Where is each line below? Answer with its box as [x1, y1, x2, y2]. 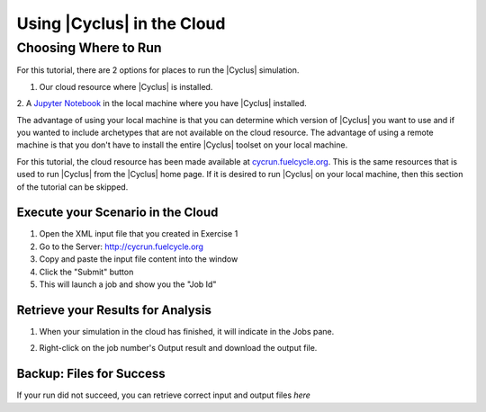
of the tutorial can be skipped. [16, 181, 129, 193]
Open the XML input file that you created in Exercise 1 [39, 228, 238, 239]
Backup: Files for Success [16, 366, 166, 381]
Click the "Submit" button [39, 266, 134, 277]
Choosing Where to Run [16, 40, 162, 56]
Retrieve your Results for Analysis [16, 302, 211, 318]
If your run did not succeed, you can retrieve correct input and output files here [16, 390, 310, 400]
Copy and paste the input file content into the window [39, 254, 238, 264]
